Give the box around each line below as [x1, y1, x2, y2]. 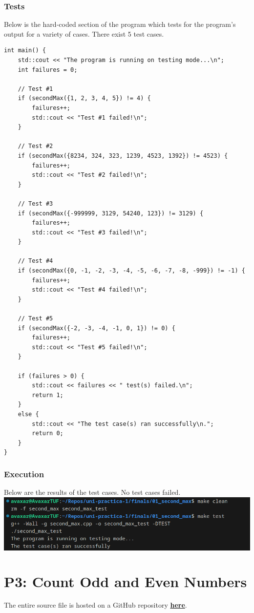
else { [18, 410, 39, 418]
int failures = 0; [18, 66, 78, 73]
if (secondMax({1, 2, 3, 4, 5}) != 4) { [18, 95, 151, 102]
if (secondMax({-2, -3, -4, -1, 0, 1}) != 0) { [18, 324, 175, 332]
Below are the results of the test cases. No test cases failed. [4, 487, 181, 497]
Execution [4, 467, 44, 480]
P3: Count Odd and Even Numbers [4, 571, 247, 592]
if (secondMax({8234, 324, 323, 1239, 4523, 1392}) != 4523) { [18, 152, 228, 159]
